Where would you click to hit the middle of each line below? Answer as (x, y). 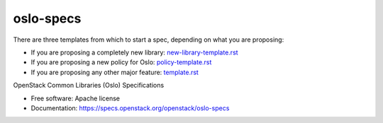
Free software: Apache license (76, 98)
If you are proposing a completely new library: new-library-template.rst (134, 52)
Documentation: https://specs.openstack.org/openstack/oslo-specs (130, 108)
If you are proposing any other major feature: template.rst (115, 72)
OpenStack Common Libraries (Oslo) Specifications (89, 86)
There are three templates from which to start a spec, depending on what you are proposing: (149, 40)
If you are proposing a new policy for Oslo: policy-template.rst (121, 62)
